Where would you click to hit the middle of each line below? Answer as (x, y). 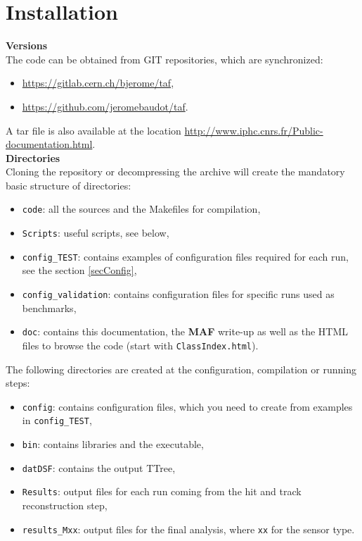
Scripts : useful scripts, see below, (96, 233)
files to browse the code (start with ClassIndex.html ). (140, 345)
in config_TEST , (57, 420)
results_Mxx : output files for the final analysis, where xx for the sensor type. (188, 529)
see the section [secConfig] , (79, 270)
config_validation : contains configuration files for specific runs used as (178, 294)
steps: (18, 383)
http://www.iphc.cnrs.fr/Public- (254, 130)
